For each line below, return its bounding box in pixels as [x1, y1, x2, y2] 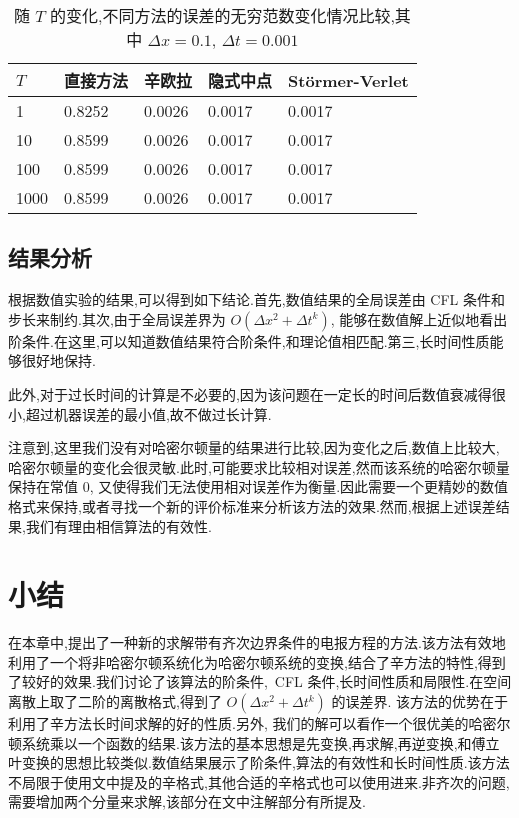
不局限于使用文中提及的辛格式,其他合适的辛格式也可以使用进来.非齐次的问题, [8, 771, 510, 792]
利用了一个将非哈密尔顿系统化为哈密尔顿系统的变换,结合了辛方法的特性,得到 [8, 651, 506, 672]
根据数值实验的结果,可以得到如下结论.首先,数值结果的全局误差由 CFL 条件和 [8, 289, 505, 310]
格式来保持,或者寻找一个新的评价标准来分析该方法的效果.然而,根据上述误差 [8, 495, 496, 516]
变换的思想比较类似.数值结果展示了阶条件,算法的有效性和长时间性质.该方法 [21, 752, 510, 773]
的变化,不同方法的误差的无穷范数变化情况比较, [49, 4, 395, 27]
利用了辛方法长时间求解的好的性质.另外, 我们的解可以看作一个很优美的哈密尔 [8, 713, 511, 734]
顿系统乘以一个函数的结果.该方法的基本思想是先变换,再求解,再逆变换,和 [8, 732, 472, 753]
